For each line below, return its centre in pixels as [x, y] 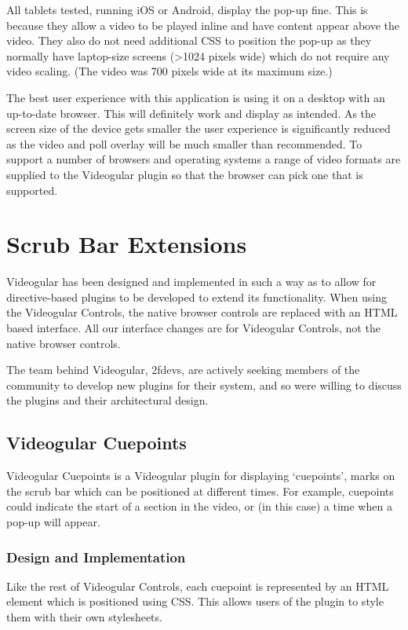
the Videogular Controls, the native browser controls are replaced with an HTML [202, 312]
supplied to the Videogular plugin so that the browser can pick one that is [185, 174]
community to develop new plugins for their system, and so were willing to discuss [204, 385]
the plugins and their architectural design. [107, 400]
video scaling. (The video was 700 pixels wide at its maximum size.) [169, 71]
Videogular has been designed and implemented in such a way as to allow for [191, 282]
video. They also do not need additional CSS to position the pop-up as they [189, 40]
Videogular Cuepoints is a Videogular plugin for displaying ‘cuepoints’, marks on [201, 476]
